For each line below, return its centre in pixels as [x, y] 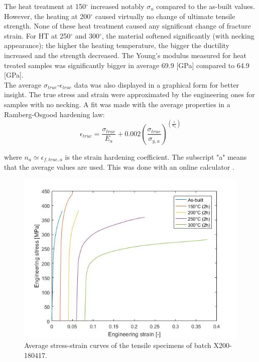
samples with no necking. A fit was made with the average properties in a [117, 104]
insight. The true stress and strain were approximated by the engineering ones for [129, 94]
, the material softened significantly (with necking [178, 35]
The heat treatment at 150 [45, 6]
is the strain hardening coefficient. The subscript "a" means [156, 156]
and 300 [87, 35]
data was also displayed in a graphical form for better [157, 84]
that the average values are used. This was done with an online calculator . [119, 167]
